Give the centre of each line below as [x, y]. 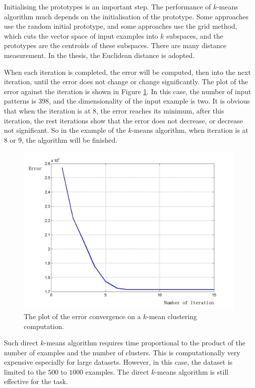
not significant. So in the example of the [65, 130]
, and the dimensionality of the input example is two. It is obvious [149, 101]
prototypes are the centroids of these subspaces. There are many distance [115, 45]
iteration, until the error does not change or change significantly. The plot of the [126, 82]
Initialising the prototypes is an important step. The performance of [107, 6]
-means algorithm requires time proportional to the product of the [145, 343]
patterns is [20, 101]
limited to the [25, 371]
